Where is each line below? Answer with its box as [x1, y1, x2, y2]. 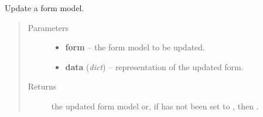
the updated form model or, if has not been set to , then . [51, 99, 259, 112]
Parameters [28, 21, 69, 33]
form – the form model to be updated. [65, 41, 205, 53]
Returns [28, 80, 57, 92]
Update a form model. [5, 2, 84, 13]
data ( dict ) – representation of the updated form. [65, 60, 244, 73]
